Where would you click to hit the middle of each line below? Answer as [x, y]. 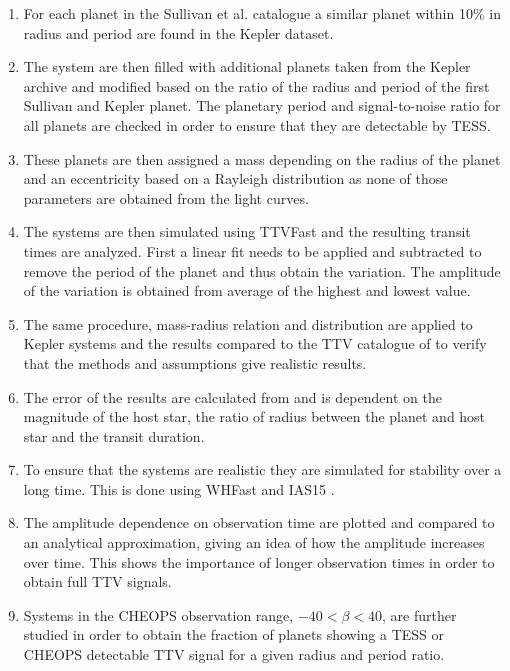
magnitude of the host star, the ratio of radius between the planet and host [254, 416]
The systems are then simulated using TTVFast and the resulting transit [247, 231]
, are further [419, 614]
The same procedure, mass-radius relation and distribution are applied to [248, 323]
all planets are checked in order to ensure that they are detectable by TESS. [257, 124]
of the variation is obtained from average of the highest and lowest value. [247, 290]
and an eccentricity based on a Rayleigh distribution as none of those [235, 178]
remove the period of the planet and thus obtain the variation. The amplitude [262, 270]
